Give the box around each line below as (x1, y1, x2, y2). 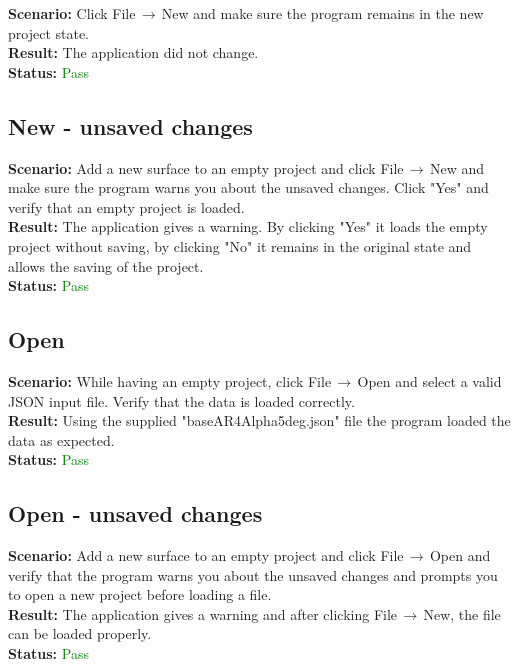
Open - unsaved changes (8, 498, 263, 529)
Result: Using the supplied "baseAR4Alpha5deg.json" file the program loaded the (8, 410, 511, 431)
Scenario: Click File (8, 3, 136, 23)
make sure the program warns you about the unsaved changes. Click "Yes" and (8, 177, 489, 198)
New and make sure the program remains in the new (161, 3, 484, 23)
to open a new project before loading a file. (8, 584, 272, 605)
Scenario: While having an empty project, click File (8, 370, 332, 391)
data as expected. (8, 429, 115, 450)
